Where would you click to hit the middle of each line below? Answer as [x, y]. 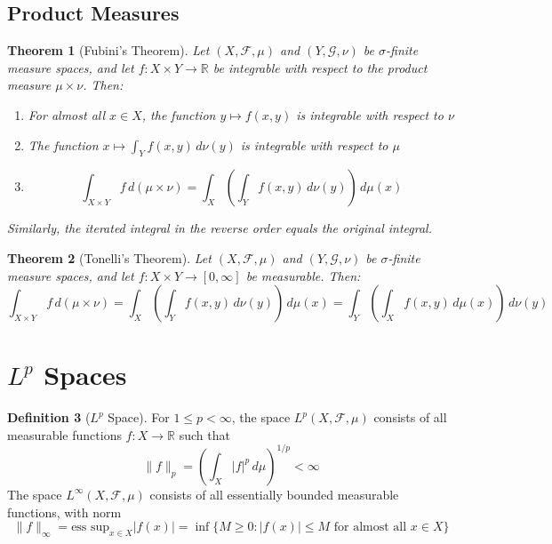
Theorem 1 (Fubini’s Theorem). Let [108, 50]
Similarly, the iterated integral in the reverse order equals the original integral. [220, 228]
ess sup [91, 528]
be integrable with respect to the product [320, 67]
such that [204, 434]
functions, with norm [64, 512]
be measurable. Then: [303, 275]
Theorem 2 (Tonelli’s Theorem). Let [109, 257]
